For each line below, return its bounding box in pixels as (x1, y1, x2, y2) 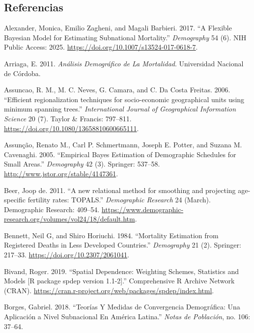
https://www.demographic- (101, 204, 184, 214)
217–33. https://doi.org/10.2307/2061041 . (4, 250, 129, 260)
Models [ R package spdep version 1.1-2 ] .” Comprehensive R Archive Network (4, 276, 235, 286)
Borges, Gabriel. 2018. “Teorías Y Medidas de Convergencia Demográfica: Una (4, 302, 240, 312)
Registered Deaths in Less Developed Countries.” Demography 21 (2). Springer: (4, 240, 241, 250)
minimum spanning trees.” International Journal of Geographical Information (4, 104, 236, 114)
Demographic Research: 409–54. (4, 204, 100, 214)
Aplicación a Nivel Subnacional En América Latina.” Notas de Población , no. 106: (4, 311, 251, 322)
